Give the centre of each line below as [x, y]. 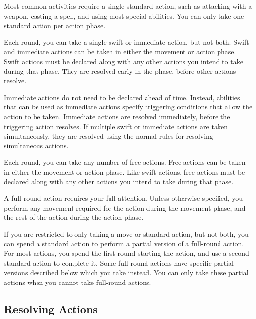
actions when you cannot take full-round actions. [78, 282]
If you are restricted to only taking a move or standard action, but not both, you [126, 233]
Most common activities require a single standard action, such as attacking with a [128, 6]
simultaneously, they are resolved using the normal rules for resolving [109, 136]
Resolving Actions [51, 308]
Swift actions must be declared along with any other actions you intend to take [124, 61]
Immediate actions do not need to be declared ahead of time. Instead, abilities [122, 97]
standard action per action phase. [55, 25]
